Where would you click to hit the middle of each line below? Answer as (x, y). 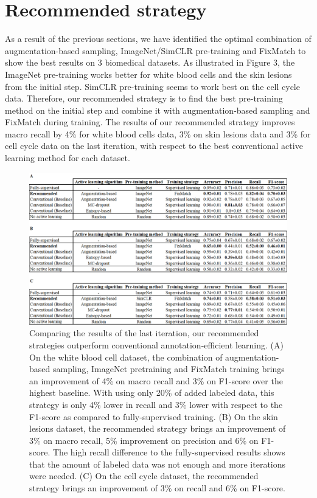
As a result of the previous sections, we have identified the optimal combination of (158, 39)
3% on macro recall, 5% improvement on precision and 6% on (144, 440)
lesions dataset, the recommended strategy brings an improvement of (158, 428)
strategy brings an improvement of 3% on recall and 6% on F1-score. (157, 488)
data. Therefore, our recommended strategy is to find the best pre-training (144, 98)
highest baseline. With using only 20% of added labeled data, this (152, 393)
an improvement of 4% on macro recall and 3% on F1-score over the (156, 380)
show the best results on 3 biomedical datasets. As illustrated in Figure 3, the (150, 62)
